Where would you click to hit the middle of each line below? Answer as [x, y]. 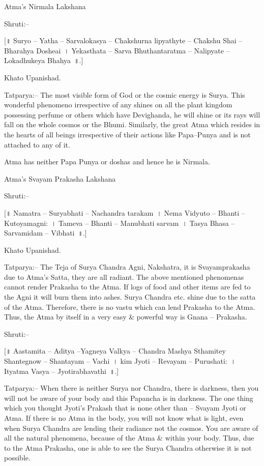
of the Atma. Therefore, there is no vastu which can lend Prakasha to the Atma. [130, 307]
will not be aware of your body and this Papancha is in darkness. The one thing [129, 398]
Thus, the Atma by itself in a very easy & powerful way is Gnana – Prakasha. [126, 317]
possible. [17, 458]
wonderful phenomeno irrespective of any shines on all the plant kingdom [118, 105]
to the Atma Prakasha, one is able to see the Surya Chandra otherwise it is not [128, 447]
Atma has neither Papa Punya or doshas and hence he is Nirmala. [107, 162]
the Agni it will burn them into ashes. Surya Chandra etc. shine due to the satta [130, 297]
